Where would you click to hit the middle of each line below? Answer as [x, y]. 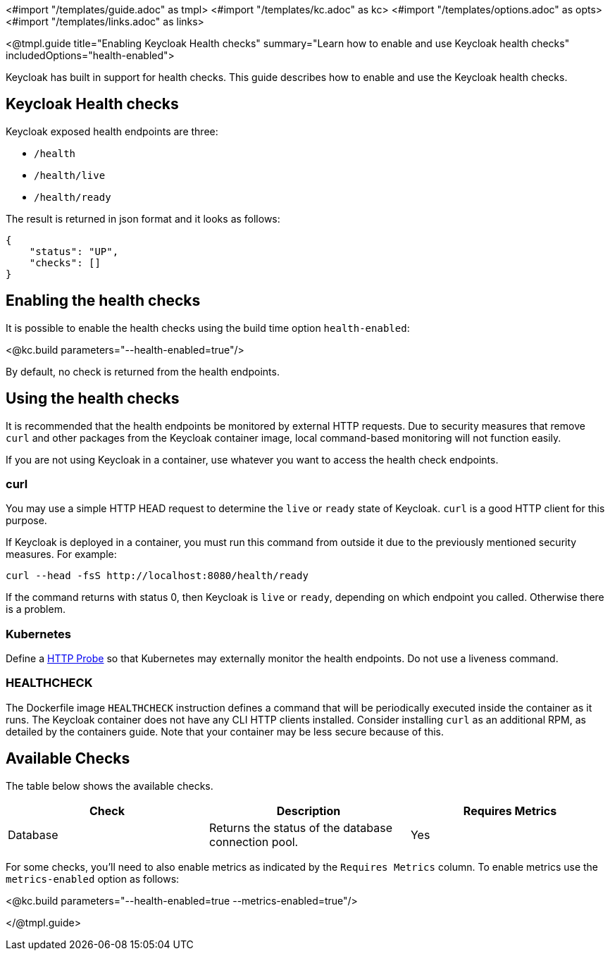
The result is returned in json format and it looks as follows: [143, 218]
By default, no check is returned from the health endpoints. [143, 371]
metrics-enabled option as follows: [93, 879]
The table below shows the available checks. [110, 786]
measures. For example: [61, 554]
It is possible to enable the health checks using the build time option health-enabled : [208, 328]
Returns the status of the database [300, 827]
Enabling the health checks [103, 301]
